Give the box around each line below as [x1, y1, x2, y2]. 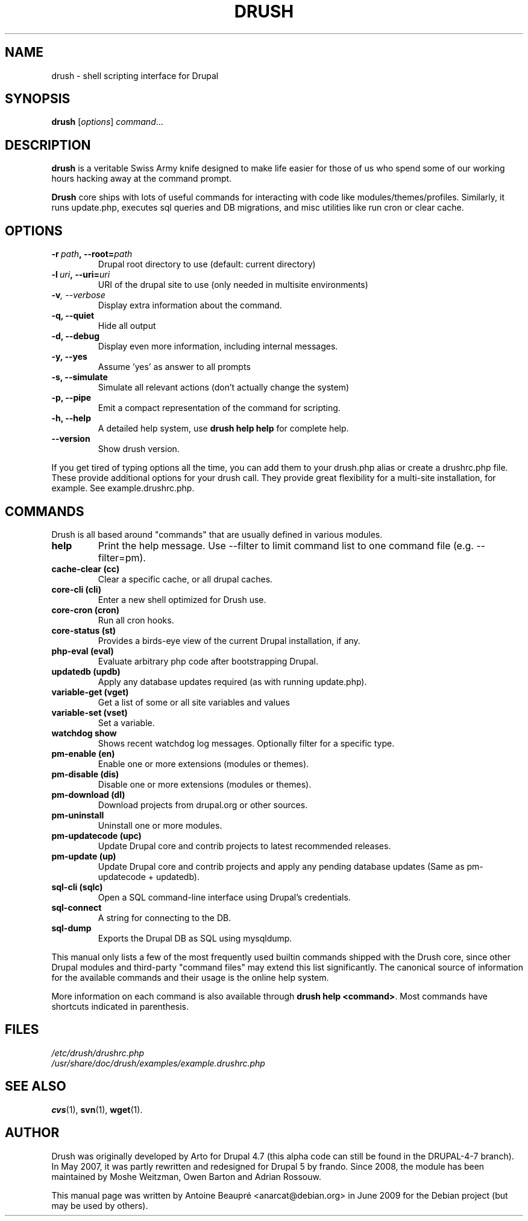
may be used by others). [51, 1200, 148, 1211]
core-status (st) [51, 625, 116, 636]
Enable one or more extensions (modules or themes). [98, 758, 309, 769]
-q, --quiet [51, 310, 95, 321]
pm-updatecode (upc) [51, 830, 142, 841]
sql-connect [51, 902, 102, 913]
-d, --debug [51, 331, 99, 342]
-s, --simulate [51, 372, 108, 383]
